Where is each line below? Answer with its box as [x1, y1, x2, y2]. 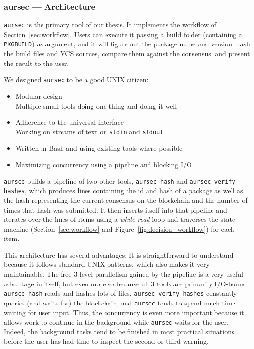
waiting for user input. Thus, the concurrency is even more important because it [4, 307, 244, 317]
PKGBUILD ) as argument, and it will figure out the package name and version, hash [4, 39, 250, 49]
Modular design [15, 90, 62, 101]
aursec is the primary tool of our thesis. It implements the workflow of [4, 20, 217, 30]
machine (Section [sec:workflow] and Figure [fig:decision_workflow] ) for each [4, 223, 234, 234]
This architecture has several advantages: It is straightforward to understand [4, 249, 233, 260]
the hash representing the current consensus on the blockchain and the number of [4, 195, 248, 205]
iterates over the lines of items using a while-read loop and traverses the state [4, 214, 235, 224]
